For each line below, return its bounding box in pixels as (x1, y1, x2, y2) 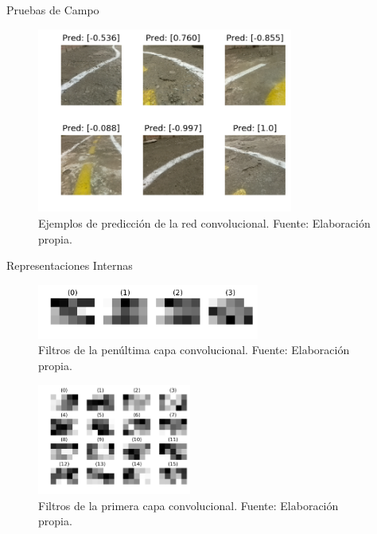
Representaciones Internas (6, 257, 133, 274)
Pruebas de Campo (6, 2, 99, 18)
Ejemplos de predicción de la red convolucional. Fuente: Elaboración (38, 214, 371, 231)
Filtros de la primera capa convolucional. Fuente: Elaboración (38, 497, 339, 513)
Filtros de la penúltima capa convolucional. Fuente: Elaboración (38, 341, 350, 358)
